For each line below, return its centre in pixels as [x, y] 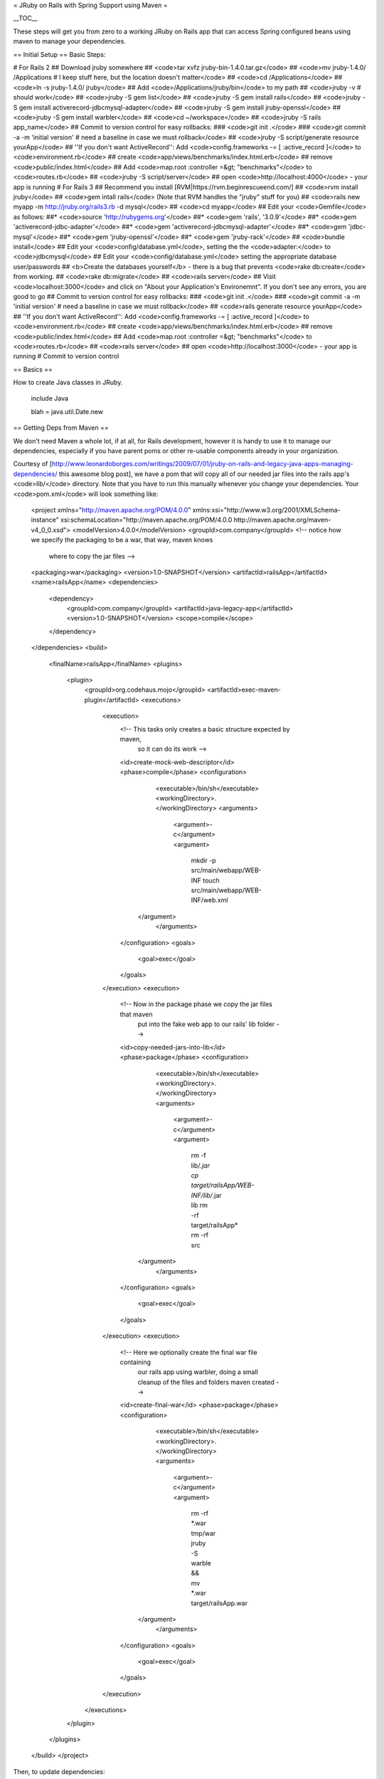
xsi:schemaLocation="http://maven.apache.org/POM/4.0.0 [146, 520]
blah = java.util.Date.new [67, 411]
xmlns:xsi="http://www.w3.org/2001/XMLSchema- [266, 510]
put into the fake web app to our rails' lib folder [206, 1024]
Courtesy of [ [33, 464]
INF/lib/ [202, 1195]
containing [135, 1362]
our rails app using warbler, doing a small [198, 1372]
